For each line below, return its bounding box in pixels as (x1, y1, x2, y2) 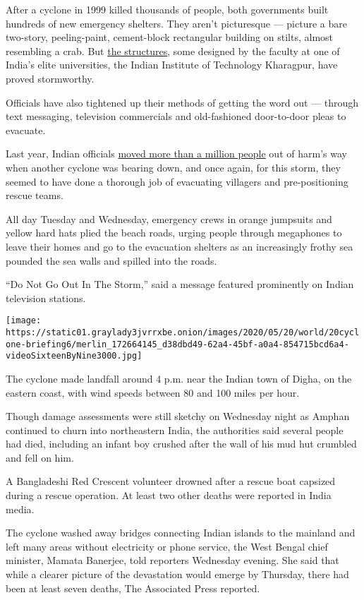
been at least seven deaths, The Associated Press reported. (6, 580, 260, 595)
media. (6, 501, 35, 516)
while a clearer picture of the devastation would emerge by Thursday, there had (6, 567, 349, 582)
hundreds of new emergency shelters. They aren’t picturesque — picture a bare (6, 16, 347, 30)
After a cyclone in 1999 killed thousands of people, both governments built (6, 2, 329, 16)
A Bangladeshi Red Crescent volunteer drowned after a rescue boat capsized (6, 474, 336, 488)
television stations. (6, 290, 86, 305)
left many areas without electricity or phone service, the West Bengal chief (6, 539, 328, 553)
